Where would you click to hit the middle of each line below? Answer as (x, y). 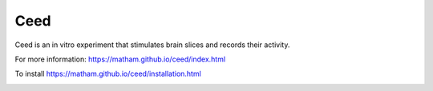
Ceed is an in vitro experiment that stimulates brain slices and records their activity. (152, 45)
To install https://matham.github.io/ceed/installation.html (108, 74)
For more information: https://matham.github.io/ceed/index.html (120, 59)
